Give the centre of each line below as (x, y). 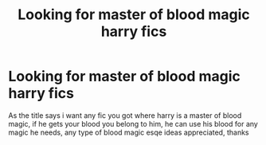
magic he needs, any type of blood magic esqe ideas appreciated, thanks (129, 132)
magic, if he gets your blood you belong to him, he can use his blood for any (133, 123)
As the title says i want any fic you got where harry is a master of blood (125, 115)
